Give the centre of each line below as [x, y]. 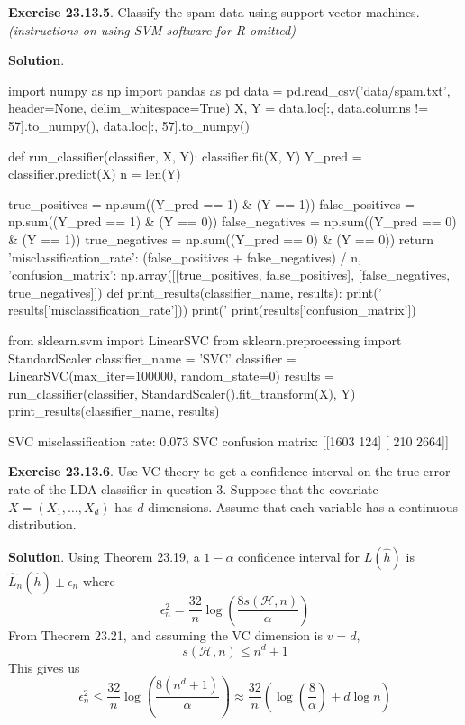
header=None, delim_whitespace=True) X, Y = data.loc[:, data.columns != [219, 108]
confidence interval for [299, 556]
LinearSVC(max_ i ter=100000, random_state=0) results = [171, 376]
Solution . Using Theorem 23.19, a [104, 556]
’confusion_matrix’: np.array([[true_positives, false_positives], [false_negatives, [229, 275]
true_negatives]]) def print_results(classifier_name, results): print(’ [195, 292]
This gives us [44, 667]
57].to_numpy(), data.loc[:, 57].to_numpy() [129, 125]
